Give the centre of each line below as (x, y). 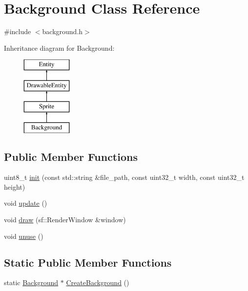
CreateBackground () (98, 282)
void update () (26, 203)
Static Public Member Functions (88, 262)
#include (18, 31)
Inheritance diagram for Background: (59, 48)
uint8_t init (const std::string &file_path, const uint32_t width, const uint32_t (124, 177)
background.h (62, 31)
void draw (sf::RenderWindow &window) (65, 220)
